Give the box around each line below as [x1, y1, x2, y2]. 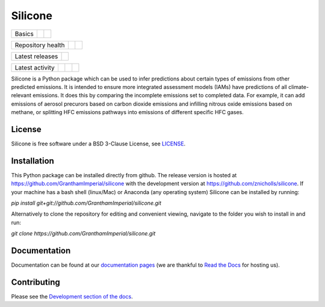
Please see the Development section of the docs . [11, 293, 133, 300]
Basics [14, 29, 34, 38]
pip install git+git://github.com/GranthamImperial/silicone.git [11, 199, 162, 207]
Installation [11, 156, 54, 166]
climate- [288, 83, 309, 90]
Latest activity [14, 63, 55, 71]
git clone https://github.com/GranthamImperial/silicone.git [11, 230, 156, 237]
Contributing [11, 277, 60, 287]
